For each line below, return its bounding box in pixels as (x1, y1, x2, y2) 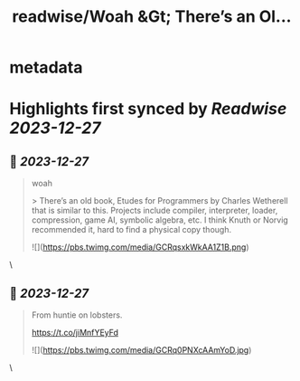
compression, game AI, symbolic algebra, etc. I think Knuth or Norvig (31, 214, 289, 225)
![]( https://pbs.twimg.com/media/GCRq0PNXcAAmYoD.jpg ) (31, 345, 252, 355)
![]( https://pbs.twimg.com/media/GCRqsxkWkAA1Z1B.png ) (31, 242, 249, 252)
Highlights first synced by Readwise (9, 99, 287, 119)
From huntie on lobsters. (31, 310, 123, 320)
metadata (9, 57, 83, 78)
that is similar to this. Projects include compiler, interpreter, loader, (31, 205, 278, 216)
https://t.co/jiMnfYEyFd (31, 328, 119, 338)
